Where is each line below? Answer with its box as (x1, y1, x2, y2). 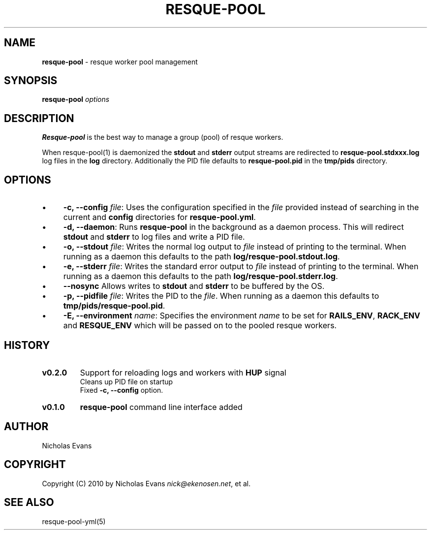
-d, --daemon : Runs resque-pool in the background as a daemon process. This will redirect (63, 222, 404, 232)
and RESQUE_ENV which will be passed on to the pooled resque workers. (63, 320, 337, 331)
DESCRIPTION (4, 112, 74, 125)
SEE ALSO (4, 496, 54, 509)
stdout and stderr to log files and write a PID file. (63, 232, 245, 242)
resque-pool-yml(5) (42, 517, 106, 526)
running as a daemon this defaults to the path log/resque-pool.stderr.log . (63, 271, 338, 282)
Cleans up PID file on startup (80, 377, 173, 386)
